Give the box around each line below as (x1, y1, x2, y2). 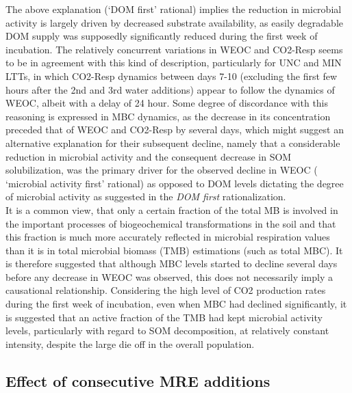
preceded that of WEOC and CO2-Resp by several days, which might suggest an (5, 122, 344, 137)
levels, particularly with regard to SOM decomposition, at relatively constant (5, 323, 329, 338)
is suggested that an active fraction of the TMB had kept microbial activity (5, 310, 323, 324)
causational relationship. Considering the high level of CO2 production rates (5, 283, 326, 297)
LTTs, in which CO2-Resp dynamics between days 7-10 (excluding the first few (5, 68, 338, 83)
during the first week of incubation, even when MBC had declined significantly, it (5, 297, 347, 311)
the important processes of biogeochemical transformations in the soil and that (5, 216, 336, 230)
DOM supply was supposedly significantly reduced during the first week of (5, 29, 318, 43)
